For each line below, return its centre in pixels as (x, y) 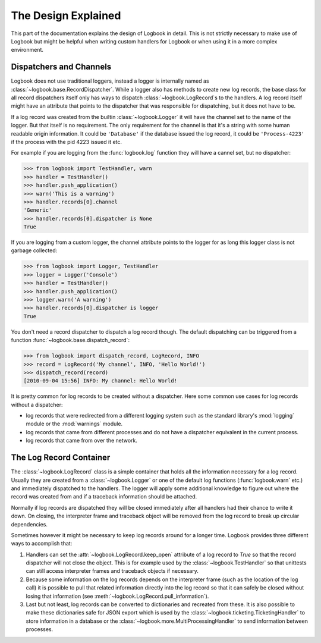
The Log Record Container (61, 458)
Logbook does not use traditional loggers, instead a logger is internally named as (110, 81)
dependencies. (29, 524)
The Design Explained (66, 15)
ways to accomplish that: (42, 544)
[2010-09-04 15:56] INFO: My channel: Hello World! (100, 381)
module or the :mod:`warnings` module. (74, 424)
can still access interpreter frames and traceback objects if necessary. (112, 571)
